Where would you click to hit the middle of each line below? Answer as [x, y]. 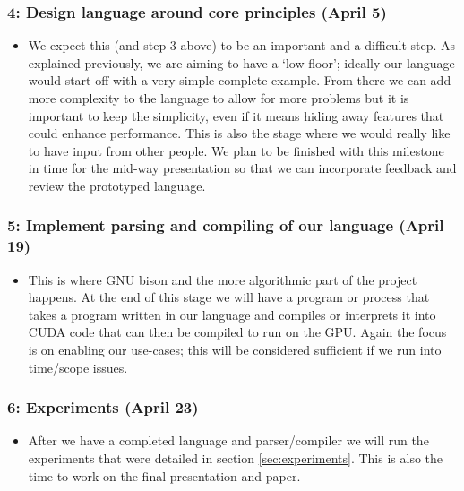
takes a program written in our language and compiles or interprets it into [232, 314]
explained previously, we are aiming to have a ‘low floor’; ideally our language [241, 62]
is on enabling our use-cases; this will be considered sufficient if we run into [235, 350]
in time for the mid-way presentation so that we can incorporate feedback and [242, 168]
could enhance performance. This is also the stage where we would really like [239, 133]
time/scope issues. [78, 367]
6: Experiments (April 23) [103, 407]
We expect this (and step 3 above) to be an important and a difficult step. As [242, 45]
